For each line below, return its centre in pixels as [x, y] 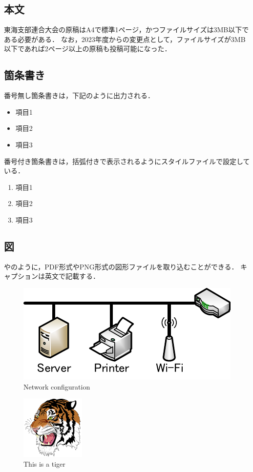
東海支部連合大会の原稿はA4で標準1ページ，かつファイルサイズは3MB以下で [126, 30]
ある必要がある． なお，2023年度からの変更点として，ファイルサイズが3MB [125, 39]
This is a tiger [44, 463]
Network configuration [57, 386]
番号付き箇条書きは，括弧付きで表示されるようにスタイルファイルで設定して [127, 161]
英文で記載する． [72, 276]
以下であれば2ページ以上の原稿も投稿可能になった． [88, 49]
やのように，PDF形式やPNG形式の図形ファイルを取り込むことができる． [121, 266]
